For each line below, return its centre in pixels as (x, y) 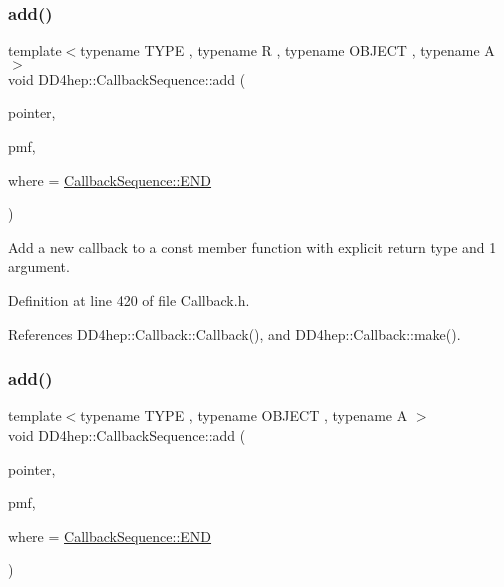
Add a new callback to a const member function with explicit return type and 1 (252, 246)
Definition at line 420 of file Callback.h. (129, 299)
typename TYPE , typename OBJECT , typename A (244, 415)
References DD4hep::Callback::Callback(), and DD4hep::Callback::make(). (234, 333)
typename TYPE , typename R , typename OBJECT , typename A (287, 50)
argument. (39, 266)
